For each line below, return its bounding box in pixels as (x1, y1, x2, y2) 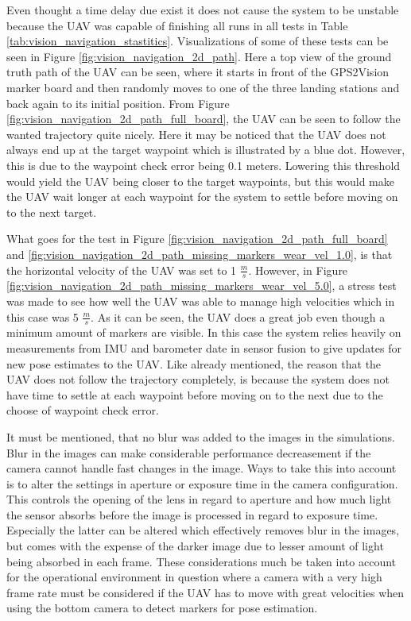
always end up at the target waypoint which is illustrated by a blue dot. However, (6, 141, 405, 158)
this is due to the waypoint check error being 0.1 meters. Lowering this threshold (6, 156, 401, 173)
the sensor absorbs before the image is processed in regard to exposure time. (6, 506, 378, 523)
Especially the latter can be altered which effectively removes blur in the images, (6, 522, 400, 538)
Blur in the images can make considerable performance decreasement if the (6, 444, 371, 461)
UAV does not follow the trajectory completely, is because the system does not (6, 371, 390, 388)
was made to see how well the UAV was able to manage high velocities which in (6, 292, 395, 309)
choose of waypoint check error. (6, 402, 159, 418)
